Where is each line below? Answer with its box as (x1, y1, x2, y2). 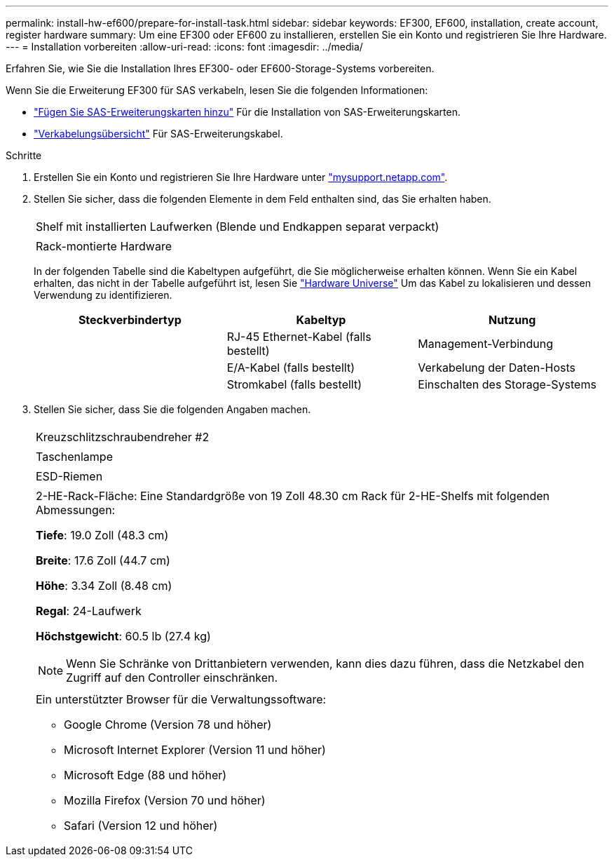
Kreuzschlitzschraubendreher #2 (36, 430, 210, 444)
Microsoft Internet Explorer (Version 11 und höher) (64, 743, 326, 757)
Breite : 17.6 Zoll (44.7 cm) (36, 553, 170, 567)
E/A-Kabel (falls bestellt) (226, 361, 355, 375)
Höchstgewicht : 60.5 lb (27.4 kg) (36, 629, 211, 643)
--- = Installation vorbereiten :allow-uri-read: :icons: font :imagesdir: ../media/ (6, 41, 363, 53)
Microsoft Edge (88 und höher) (64, 768, 227, 782)
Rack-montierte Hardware (36, 239, 172, 253)
